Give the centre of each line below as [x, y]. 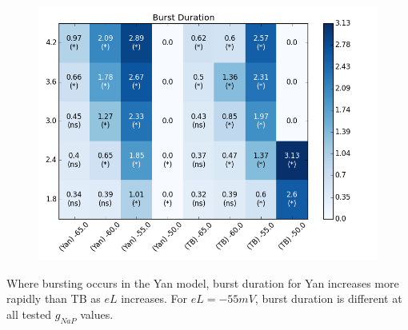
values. [97, 314]
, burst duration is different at [328, 298]
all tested [29, 314]
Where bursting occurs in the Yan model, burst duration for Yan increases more [203, 282]
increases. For [154, 298]
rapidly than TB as [54, 298]
